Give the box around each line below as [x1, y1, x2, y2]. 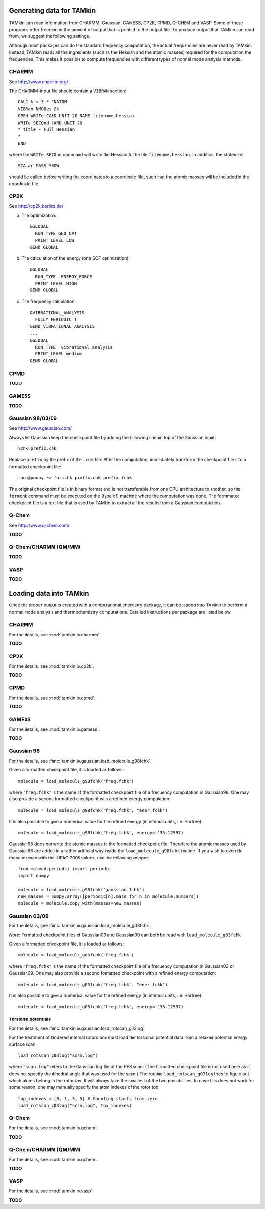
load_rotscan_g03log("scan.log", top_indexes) [18, 1103, 132, 1109]
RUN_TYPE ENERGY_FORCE [35, 274, 93, 279]
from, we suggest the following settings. [9, 33, 91, 39]
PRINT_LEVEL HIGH [35, 281, 77, 286]
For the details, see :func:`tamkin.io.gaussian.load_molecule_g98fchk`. [9, 758, 152, 764]
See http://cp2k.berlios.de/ [9, 203, 64, 209]
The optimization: [21, 212, 57, 218]
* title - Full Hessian [18, 127, 75, 132]
